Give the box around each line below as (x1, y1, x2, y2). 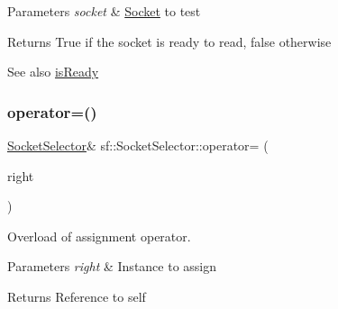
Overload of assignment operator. (7, 226, 191, 245)
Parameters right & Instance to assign (7, 257, 217, 276)
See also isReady (7, 62, 99, 81)
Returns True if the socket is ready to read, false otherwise (7, 32, 332, 50)
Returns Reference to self (7, 286, 146, 305)
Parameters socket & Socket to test (7, 2, 201, 20)
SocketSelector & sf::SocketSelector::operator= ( (7, 136, 269, 154)
